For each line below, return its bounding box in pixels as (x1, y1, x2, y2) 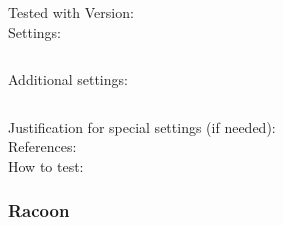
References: (8, 136, 77, 157)
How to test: (8, 155, 84, 176)
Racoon (8, 198, 70, 223)
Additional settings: (8, 69, 128, 90)
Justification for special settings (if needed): (8, 116, 276, 137)
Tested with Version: (8, 2, 134, 22)
